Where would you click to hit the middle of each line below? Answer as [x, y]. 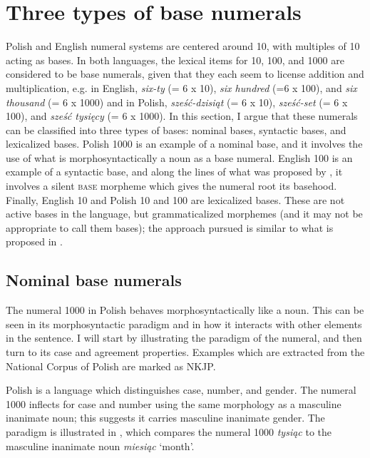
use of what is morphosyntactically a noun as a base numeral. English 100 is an [179, 157]
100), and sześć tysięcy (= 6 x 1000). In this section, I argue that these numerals [182, 116]
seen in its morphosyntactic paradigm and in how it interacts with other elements [184, 324]
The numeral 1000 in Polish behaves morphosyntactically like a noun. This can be [185, 310]
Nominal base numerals [94, 280]
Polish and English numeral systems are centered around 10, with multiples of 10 [183, 46]
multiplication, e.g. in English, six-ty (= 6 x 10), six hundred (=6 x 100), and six [181, 87]
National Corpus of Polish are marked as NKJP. [111, 366]
